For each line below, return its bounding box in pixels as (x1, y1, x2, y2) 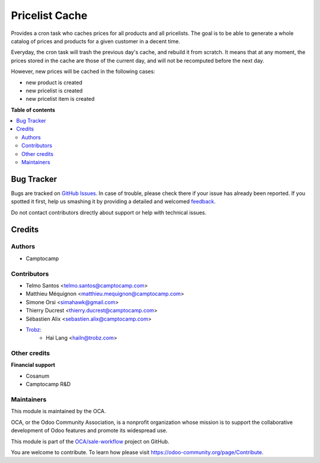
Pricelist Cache (11, 9, 88, 22)
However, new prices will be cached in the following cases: (11, 68, 155, 75)
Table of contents (11, 106, 56, 113)
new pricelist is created (25, 87, 83, 94)
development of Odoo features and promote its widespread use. (11, 427, 168, 434)
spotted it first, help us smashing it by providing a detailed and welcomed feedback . (11, 198, 216, 205)
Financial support (11, 362, 56, 369)
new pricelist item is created (25, 95, 95, 103)
